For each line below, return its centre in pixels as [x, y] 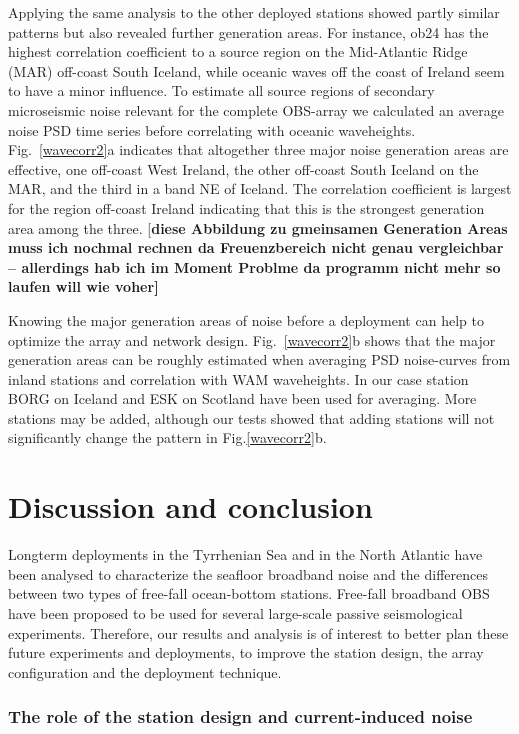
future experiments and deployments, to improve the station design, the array [246, 652]
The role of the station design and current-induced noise [240, 716]
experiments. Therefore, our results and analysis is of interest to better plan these [258, 632]
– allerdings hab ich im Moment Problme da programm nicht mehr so [254, 266]
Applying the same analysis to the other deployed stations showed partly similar [254, 12]
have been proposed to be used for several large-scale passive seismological [235, 612]
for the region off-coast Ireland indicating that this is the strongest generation [246, 207]
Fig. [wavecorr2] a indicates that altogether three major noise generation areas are [258, 149]
